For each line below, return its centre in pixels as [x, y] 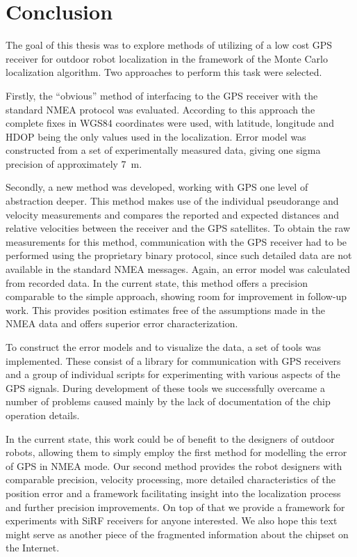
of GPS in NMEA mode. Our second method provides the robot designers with [174, 465]
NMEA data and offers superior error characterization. [122, 323]
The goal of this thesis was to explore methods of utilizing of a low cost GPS [169, 45]
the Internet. [33, 548]
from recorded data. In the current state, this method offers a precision [157, 282]
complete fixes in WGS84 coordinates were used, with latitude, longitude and [170, 123]
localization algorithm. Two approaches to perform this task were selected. [164, 72]
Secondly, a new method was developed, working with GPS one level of [157, 187]
